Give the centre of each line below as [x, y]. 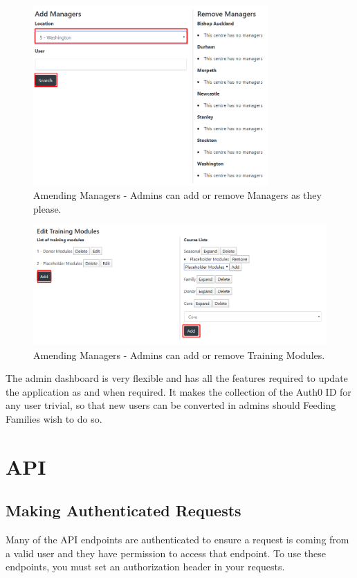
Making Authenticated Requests [123, 510]
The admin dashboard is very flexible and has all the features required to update [177, 378]
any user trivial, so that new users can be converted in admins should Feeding [171, 405]
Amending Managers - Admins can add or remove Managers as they [177, 195]
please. [47, 208]
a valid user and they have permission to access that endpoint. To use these [166, 553]
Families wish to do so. [54, 419]
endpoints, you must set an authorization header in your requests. [145, 567]
